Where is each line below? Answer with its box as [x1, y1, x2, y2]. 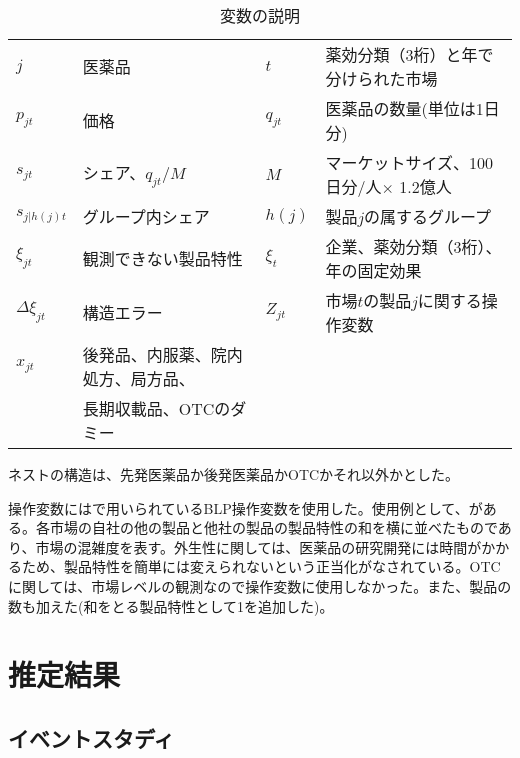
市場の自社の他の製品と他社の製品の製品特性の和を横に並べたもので [49, 517, 498, 538]
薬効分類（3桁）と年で [325, 43, 494, 66]
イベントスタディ [8, 722, 175, 753]
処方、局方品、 [82, 367, 195, 390]
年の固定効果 [325, 259, 422, 282]
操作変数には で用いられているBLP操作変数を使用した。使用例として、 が [8, 497, 483, 518]
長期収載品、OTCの [82, 397, 231, 420]
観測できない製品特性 [82, 247, 243, 270]
